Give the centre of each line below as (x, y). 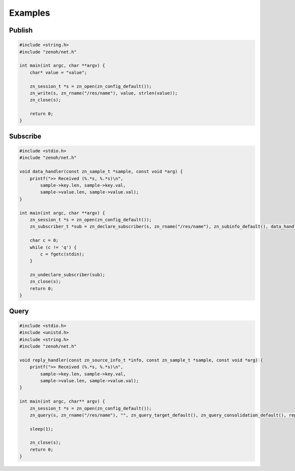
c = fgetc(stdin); (62, 254)
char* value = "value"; (58, 72)
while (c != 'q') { (53, 247)
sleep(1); (42, 429)
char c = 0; (44, 240)
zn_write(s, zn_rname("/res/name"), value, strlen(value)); (104, 93)
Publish (21, 30)
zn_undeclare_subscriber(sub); (67, 275)
